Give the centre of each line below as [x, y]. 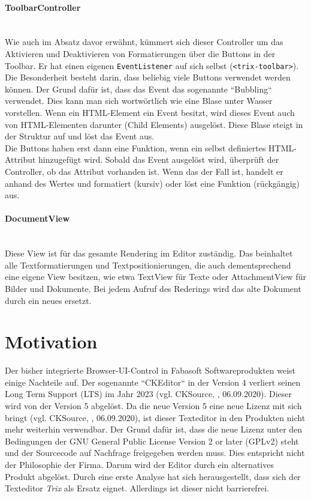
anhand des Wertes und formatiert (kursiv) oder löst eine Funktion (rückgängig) [152, 183]
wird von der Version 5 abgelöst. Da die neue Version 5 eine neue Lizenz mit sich [153, 406]
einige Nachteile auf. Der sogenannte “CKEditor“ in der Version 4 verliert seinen [153, 382]
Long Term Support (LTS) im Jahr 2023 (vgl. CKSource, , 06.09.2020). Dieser [149, 394]
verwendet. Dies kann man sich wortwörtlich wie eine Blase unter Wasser [139, 101]
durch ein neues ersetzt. [48, 300]
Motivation [51, 342]
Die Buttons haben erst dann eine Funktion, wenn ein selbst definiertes [135, 147]
